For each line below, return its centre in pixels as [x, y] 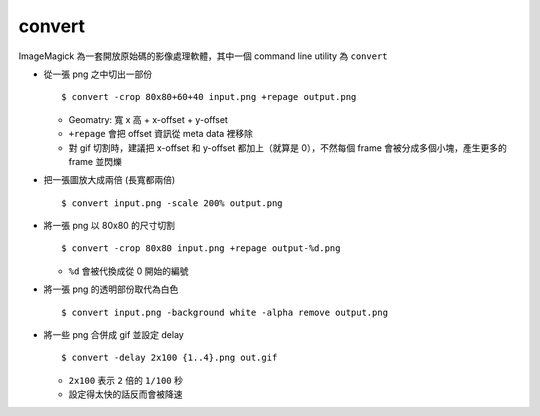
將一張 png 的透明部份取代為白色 [111, 289]
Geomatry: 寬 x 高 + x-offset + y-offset [148, 119]
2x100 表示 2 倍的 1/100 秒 [126, 380]
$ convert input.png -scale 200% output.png [172, 203]
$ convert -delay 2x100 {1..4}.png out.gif [169, 358]
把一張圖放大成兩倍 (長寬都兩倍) [109, 180]
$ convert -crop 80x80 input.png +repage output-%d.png [201, 248]
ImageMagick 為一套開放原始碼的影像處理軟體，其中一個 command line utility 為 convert [203, 56]
